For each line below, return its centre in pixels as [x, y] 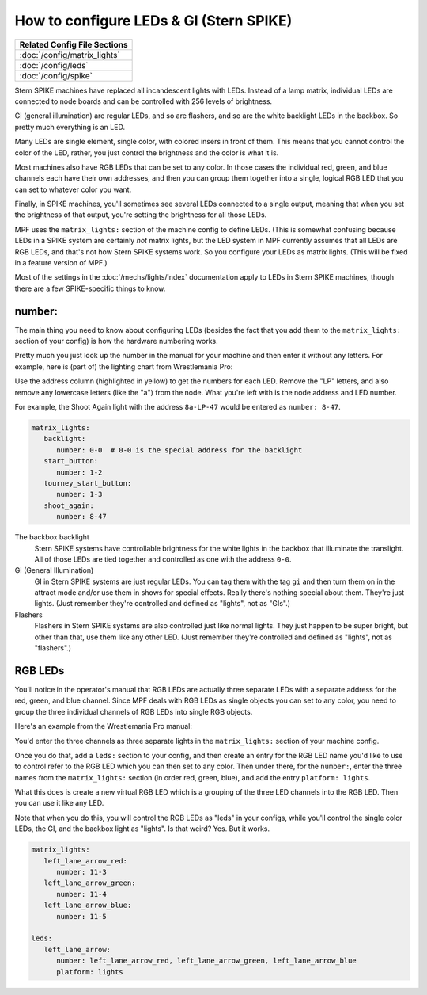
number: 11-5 [81, 916]
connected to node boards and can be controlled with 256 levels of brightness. [144, 101]
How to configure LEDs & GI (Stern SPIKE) [153, 21]
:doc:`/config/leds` [54, 65]
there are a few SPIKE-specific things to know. [90, 288]
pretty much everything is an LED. [70, 127]
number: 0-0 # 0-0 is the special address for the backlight [179, 450]
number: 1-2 [79, 472]
